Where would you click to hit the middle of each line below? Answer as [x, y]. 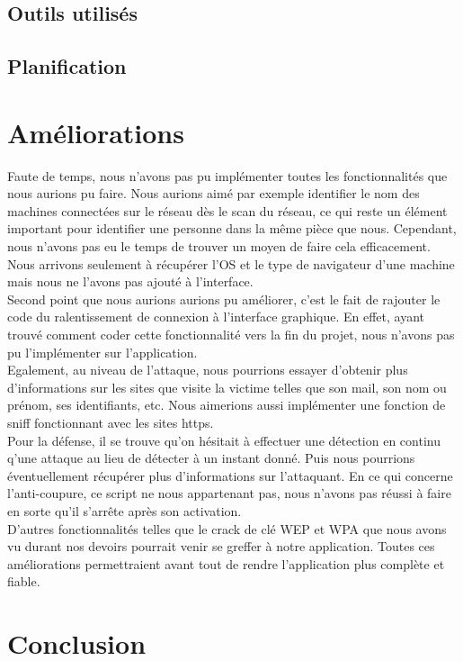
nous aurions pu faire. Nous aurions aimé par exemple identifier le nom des [214, 193]
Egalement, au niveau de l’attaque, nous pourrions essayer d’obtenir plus [208, 370]
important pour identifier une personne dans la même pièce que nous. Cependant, [232, 228]
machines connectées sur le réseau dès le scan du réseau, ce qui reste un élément [227, 210]
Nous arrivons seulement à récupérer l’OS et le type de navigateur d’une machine [231, 263]
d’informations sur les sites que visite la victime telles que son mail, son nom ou [227, 387]
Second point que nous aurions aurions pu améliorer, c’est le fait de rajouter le [224, 299]
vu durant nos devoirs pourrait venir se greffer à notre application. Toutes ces [221, 546]
